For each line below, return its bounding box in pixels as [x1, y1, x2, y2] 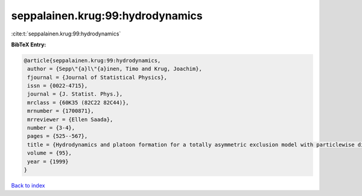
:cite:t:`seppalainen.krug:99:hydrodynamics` [11, 30, 121, 37]
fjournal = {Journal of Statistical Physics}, [27, 74, 167, 81]
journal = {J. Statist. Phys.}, [27, 91, 123, 97]
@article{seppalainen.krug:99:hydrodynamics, [24, 57, 161, 64]
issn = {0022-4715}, [27, 82, 88, 90]
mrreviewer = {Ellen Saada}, [27, 116, 113, 123]
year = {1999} [27, 158, 69, 165]
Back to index [11, 182, 45, 189]
